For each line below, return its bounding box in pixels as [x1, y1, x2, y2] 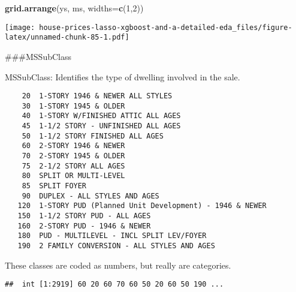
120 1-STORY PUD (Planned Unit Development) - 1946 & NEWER [17, 201, 267, 210]
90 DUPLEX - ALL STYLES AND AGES [22, 191, 159, 200]
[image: [5, 23, 35, 32]
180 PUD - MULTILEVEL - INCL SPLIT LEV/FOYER [17, 231, 207, 240]
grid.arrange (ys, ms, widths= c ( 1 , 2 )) [5, 2, 144, 14]
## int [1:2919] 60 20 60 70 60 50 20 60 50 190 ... [5, 280, 224, 289]
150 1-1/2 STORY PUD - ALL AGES [17, 211, 151, 220]
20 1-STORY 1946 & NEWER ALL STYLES [22, 92, 173, 101]
